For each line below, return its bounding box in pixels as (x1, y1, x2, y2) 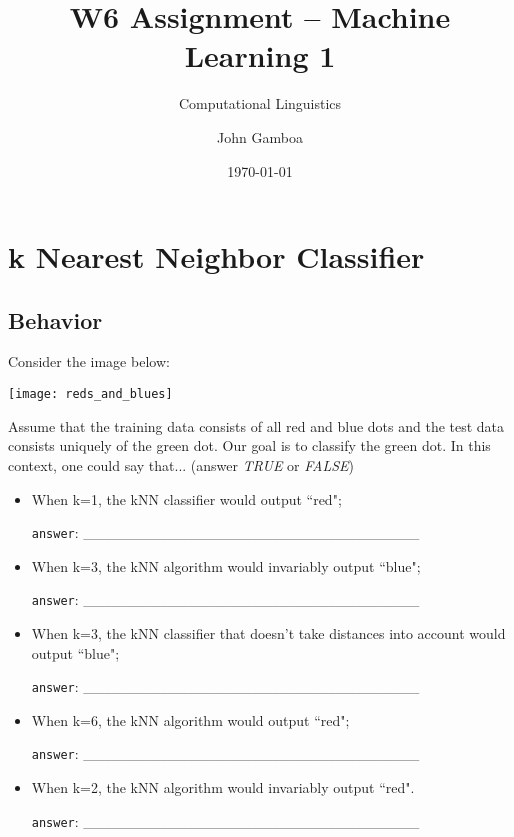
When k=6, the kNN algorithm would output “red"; (31, 709, 350, 730)
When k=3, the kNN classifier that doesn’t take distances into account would (31, 623, 506, 644)
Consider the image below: (8, 351, 170, 372)
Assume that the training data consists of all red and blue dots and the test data (8, 415, 505, 436)
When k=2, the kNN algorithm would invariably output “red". (31, 777, 415, 798)
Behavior (8, 304, 103, 335)
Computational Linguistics (178, 93, 342, 114)
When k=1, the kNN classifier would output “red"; (31, 488, 342, 509)
